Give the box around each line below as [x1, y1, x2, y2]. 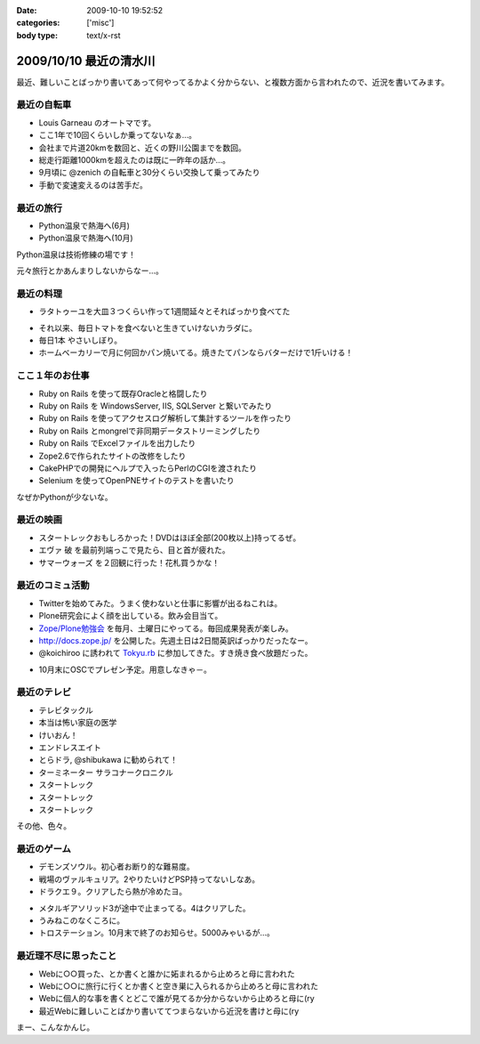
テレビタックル [38, 704, 93, 716]
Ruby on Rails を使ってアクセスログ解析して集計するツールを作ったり [38, 413, 292, 424]
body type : [16, 29, 58, 40]
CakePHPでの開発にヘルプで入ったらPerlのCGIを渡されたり [38, 463, 258, 473]
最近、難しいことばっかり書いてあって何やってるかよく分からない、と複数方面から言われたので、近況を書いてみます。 [16, 77, 449, 87]
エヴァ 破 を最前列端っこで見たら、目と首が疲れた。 [38, 545, 230, 555]
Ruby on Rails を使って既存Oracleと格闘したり [38, 388, 208, 399]
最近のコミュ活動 [16, 579, 90, 592]
